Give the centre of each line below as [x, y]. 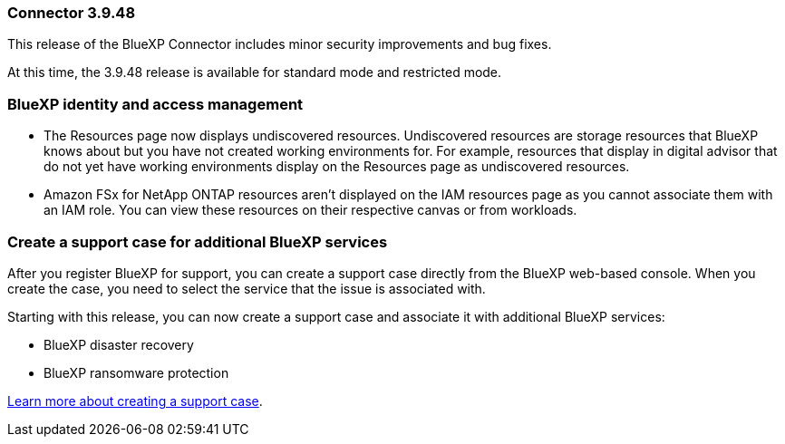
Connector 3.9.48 [72, 13]
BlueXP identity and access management [155, 104]
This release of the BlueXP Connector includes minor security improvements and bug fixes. [280, 44]
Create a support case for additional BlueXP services [198, 241]
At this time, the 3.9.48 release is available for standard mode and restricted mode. [255, 72]
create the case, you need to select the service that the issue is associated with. [247, 288]
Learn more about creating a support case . [135, 401]
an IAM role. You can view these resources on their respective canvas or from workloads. [310, 210]
